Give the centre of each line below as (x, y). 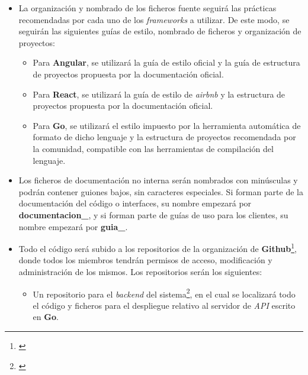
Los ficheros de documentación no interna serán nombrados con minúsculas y (158, 180)
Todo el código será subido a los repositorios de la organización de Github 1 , (158, 248)
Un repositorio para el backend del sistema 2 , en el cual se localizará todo (164, 293)
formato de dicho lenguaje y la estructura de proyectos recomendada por (164, 137)
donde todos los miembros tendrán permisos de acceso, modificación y (145, 260)
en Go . (46, 317)
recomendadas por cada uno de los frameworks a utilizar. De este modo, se (154, 19)
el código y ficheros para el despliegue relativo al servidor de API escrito (164, 305)
